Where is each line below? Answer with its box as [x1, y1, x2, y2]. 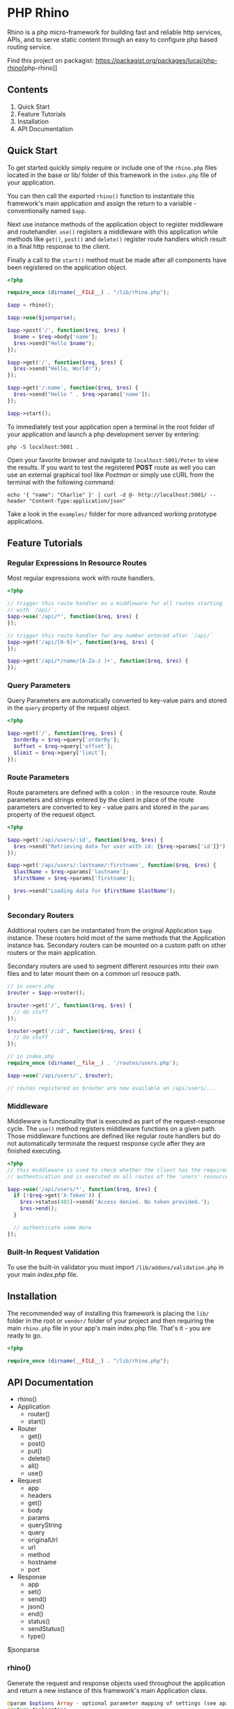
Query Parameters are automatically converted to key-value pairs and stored [7, 696, 227, 705]
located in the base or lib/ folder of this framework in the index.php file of [7, 171, 217, 179]
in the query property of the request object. [7, 704, 131, 712]
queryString [27, 1521, 63, 1529]
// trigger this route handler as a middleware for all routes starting [7, 600, 223, 607]
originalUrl [27, 1535, 58, 1545]
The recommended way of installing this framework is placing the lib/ [7, 1309, 210, 1317]
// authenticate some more [13, 1224, 92, 1231]
